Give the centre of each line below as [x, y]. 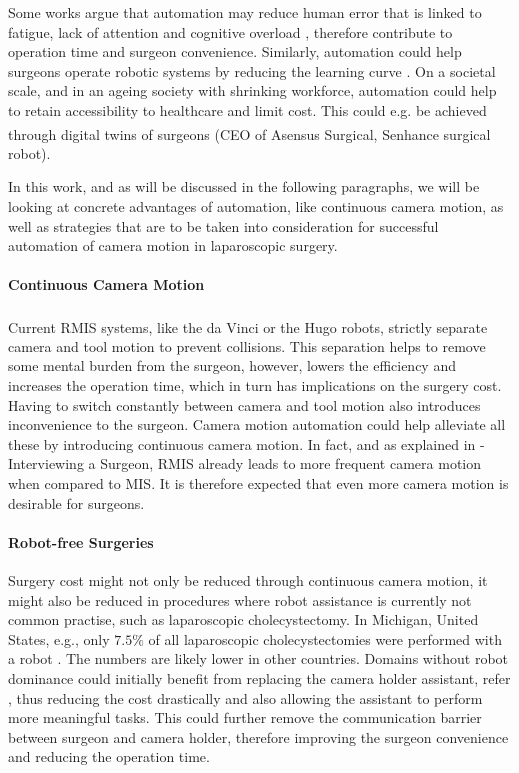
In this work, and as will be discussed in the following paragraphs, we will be [244, 186]
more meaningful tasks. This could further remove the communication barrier [245, 717]
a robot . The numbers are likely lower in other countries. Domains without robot [258, 658]
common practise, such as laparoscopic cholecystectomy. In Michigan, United [243, 619]
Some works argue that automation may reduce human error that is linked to [245, 12]
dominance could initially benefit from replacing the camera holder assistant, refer [259, 677]
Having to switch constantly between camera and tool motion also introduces [244, 404]
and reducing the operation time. [109, 756]
